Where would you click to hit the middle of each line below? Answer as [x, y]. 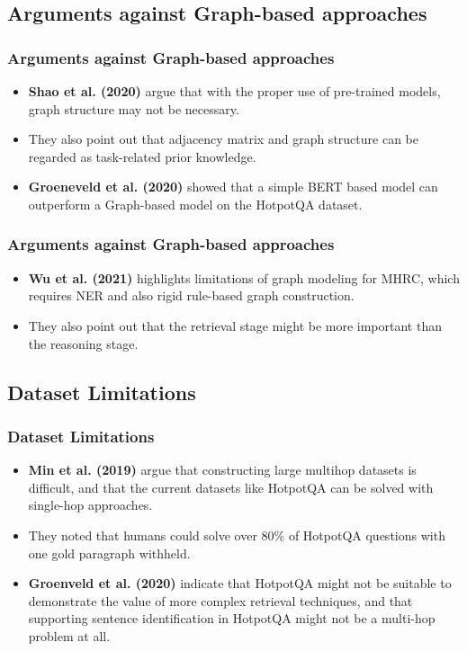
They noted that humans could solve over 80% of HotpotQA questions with [237, 535]
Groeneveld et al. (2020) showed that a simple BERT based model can [233, 187]
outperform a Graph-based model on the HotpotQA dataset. [195, 204]
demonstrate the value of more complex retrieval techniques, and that [220, 600]
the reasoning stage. [83, 343]
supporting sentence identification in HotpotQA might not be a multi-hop [232, 618]
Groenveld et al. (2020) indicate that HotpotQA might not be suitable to [240, 583]
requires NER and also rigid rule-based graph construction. [191, 295]
